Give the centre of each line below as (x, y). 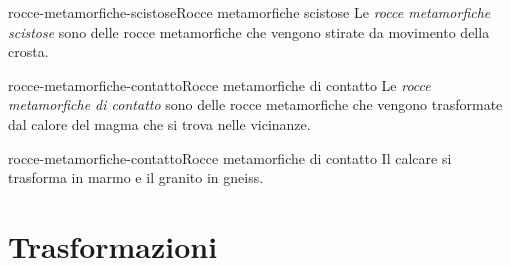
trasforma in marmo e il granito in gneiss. (136, 177)
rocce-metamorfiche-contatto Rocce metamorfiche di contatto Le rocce (219, 84)
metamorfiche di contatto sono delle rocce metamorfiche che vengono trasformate (255, 104)
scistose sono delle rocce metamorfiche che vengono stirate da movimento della (249, 31)
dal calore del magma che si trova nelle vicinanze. (159, 123)
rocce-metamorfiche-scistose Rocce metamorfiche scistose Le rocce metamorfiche (249, 12)
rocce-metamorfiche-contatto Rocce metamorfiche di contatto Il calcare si (230, 157)
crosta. (28, 51)
